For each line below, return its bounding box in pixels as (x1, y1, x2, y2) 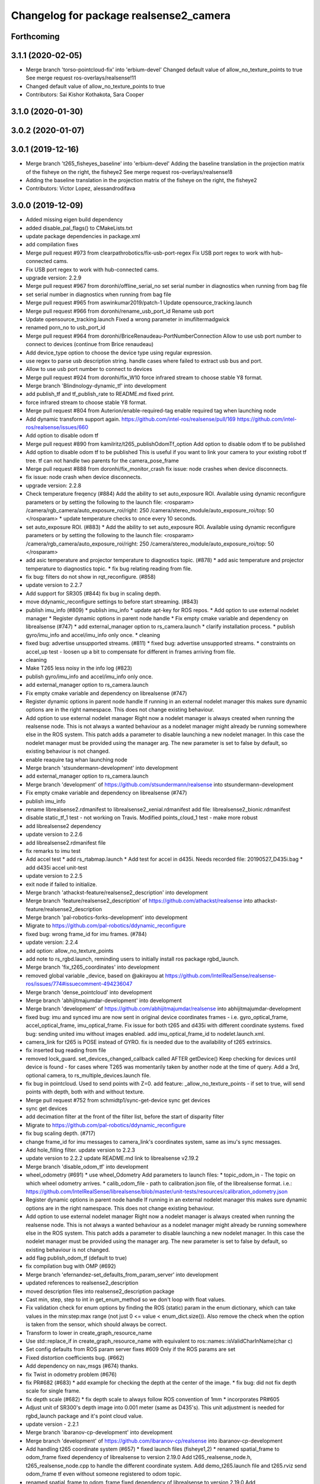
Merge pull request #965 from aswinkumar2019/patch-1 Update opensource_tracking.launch (25, 299, 252, 306)
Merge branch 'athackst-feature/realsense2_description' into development (25, 889, 208, 896)
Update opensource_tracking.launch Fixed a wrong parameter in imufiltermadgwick (25, 315, 230, 323)
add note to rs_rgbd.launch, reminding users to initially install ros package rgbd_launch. (25, 956, 239, 963)
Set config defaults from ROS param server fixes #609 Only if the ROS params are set (25, 1346, 236, 1353)
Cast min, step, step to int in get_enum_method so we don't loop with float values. (25, 1296, 226, 1303)
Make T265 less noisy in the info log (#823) (25, 665, 133, 672)
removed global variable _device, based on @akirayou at (25, 972, 164, 979)
